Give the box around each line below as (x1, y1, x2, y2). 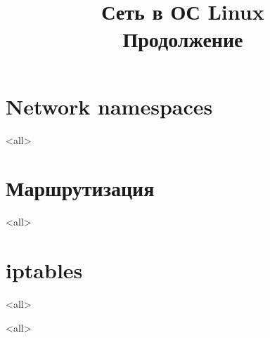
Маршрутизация (6, 174, 155, 202)
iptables (6, 256, 83, 284)
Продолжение (122, 25, 243, 53)
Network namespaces (6, 91, 213, 120)
